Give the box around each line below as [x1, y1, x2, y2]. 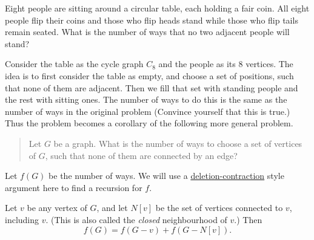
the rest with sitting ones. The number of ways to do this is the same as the [5, 93, 287, 106]
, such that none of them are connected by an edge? [45, 149, 238, 161]
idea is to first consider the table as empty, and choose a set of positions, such [5, 69, 294, 82]
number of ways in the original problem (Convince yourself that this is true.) [5, 105, 290, 117]
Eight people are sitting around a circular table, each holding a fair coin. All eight [5, 2, 310, 14]
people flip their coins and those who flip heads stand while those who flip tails [5, 13, 298, 26]
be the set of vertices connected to [155, 201, 283, 214]
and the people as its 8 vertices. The [158, 57, 293, 70]
